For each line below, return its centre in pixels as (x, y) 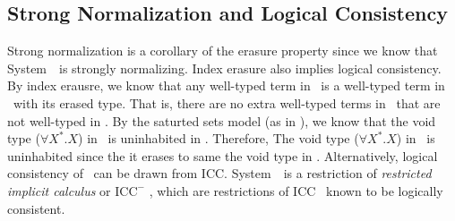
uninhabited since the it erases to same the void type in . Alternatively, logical (223, 155)
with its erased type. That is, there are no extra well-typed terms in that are (227, 102)
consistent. (36, 208)
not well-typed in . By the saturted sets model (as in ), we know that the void (222, 120)
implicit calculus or (59, 190)
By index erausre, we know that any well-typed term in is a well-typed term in (226, 85)
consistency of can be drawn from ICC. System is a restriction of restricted (219, 173)
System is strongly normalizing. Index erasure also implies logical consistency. (224, 68)
